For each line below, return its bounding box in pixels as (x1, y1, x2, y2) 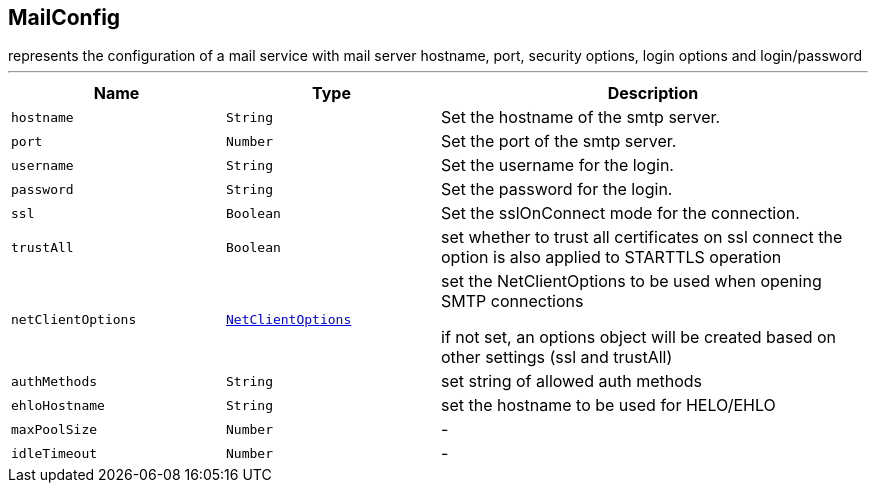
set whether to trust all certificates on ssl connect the (441, 227, 843, 248)
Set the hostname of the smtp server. (441, 107, 721, 128)
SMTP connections (441, 291, 584, 312)
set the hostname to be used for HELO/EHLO (441, 395, 776, 416)
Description (607, 83, 699, 104)
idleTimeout (11, 445, 98, 461)
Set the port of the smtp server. (441, 131, 677, 152)
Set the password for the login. (441, 179, 673, 200)
